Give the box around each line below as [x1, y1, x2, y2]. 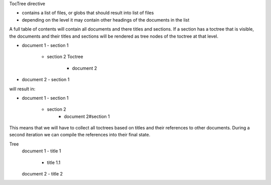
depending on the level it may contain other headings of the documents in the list [22, 17, 190, 23]
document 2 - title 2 [22, 171, 63, 177]
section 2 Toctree [47, 54, 83, 60]
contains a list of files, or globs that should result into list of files [22, 10, 154, 16]
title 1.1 [47, 159, 61, 165]
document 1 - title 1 [22, 148, 61, 154]
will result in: [9, 86, 36, 92]
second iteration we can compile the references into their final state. [9, 132, 151, 138]
